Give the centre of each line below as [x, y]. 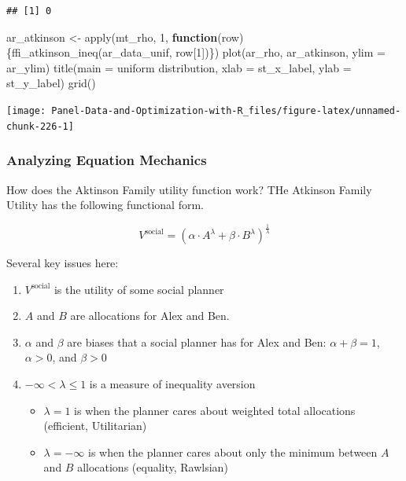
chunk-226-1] [40, 126]
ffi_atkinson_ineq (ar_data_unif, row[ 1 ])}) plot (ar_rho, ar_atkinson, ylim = [199, 52]
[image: [26, 110]
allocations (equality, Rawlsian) [153, 467]
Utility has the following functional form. [105, 205]
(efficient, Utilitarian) [95, 426]
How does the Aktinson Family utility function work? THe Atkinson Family [189, 189]
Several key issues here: [63, 263]
